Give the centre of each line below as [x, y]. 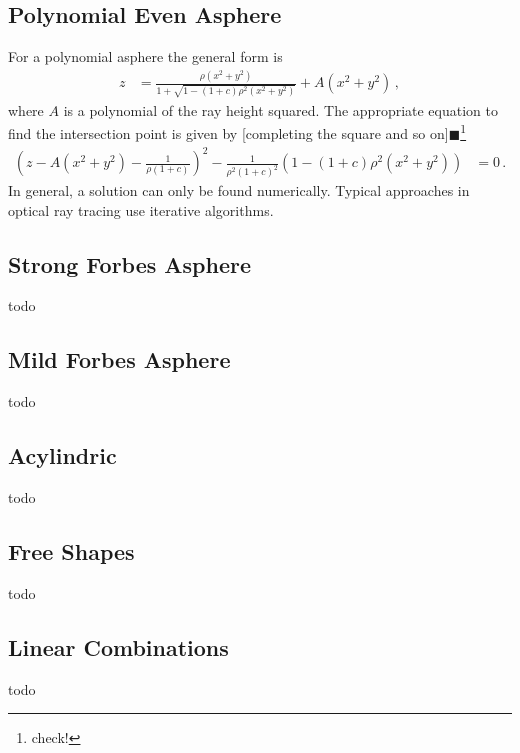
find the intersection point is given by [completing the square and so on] [228, 133]
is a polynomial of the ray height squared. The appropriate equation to [280, 109]
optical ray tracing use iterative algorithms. [141, 209]
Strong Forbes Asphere [130, 263]
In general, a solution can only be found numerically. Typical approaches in [239, 190]
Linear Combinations [118, 646]
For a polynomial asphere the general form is [145, 56]
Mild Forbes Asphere [119, 359]
